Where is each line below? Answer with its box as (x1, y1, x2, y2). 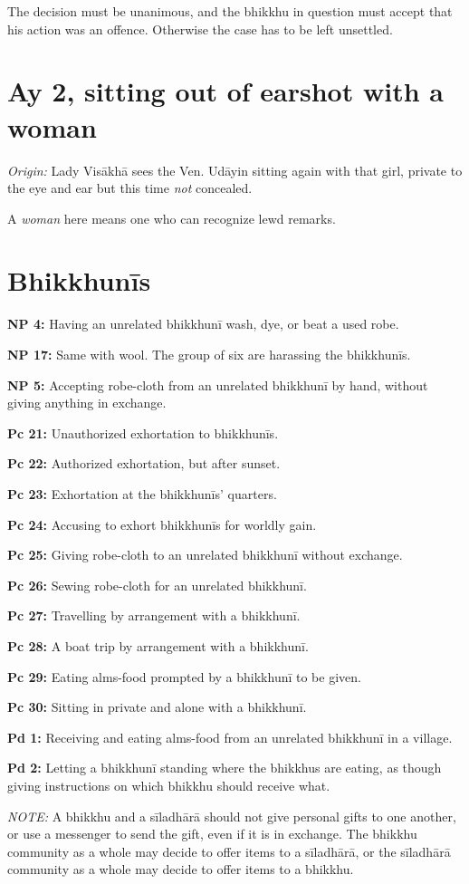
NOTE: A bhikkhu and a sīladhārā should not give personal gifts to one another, (7, 806, 456, 825)
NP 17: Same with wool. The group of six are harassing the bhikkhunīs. (7, 345, 411, 363)
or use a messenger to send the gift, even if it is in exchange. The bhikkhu (7, 824, 417, 843)
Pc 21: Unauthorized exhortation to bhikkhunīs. (7, 423, 279, 442)
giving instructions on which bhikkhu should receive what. (7, 775, 330, 794)
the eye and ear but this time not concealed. (7, 178, 253, 197)
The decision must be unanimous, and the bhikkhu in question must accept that (7, 2, 453, 20)
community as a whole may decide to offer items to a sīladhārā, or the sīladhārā (7, 841, 451, 860)
